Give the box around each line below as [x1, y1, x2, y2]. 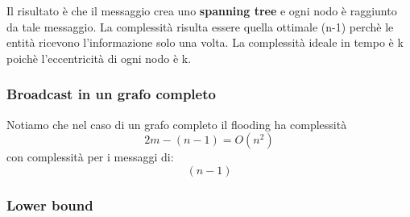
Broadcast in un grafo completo [6, 84, 216, 104]
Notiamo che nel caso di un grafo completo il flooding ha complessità [6, 115, 347, 132]
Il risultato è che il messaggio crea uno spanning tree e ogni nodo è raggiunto [6, 2, 397, 19]
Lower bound [6, 194, 93, 215]
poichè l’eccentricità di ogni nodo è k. [6, 49, 192, 66]
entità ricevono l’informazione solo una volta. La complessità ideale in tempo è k [6, 34, 404, 51]
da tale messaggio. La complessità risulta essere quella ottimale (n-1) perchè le [6, 18, 394, 35]
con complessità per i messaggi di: [6, 148, 174, 165]
